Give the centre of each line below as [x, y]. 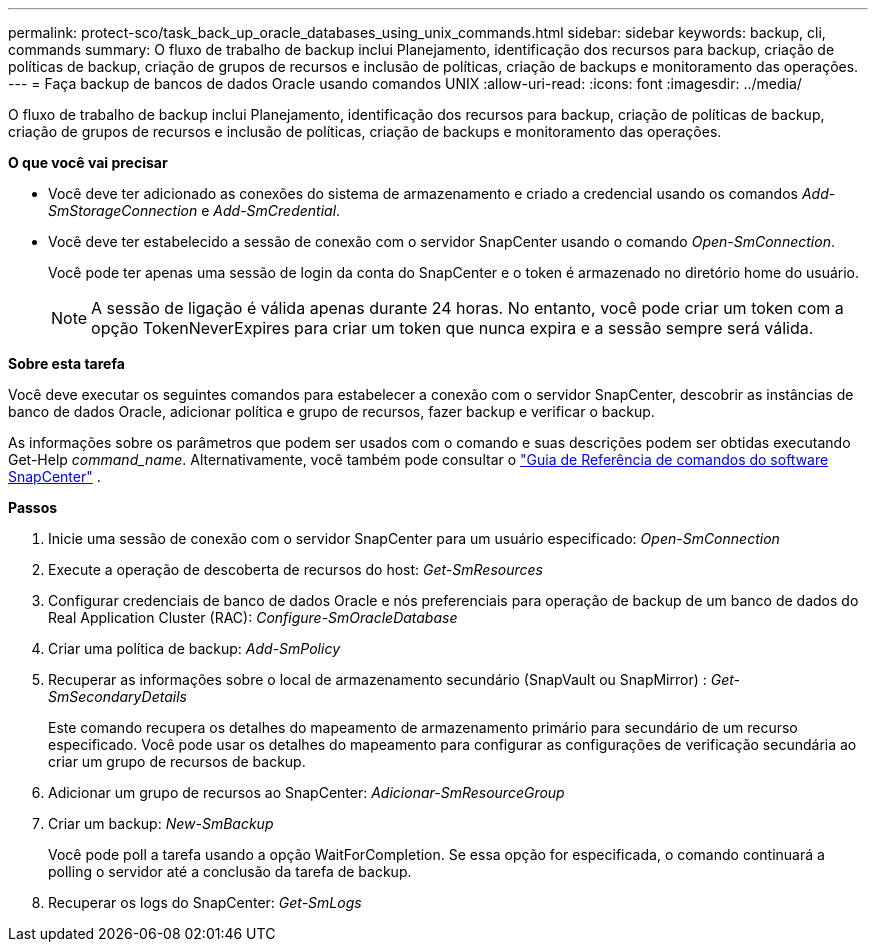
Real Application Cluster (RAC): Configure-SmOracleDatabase [253, 617]
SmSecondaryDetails [117, 696]
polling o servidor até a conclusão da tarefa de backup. [230, 871]
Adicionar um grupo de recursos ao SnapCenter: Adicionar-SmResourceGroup [306, 792]
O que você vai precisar [88, 162]
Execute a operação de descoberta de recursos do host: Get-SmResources [295, 569]
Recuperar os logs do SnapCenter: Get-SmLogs [205, 902]
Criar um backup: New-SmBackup [161, 823]
